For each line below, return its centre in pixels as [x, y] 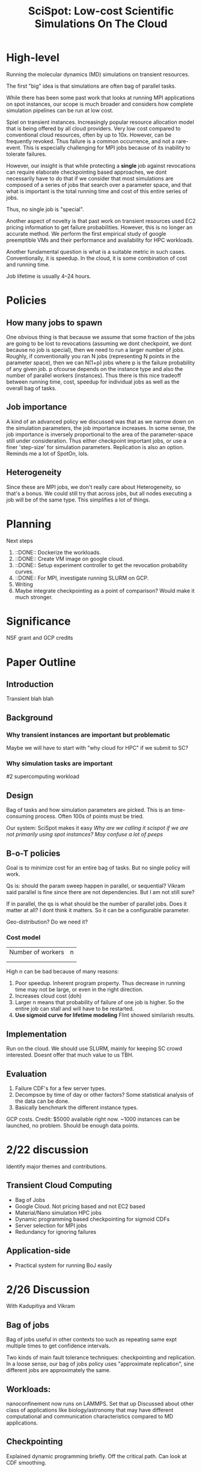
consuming [20, 817]
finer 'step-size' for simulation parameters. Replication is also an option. [95, 447]
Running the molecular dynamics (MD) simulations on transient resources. [98, 74]
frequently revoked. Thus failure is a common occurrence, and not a [90, 141]
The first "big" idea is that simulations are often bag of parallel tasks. [91, 86]
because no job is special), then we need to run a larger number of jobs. [96, 349]
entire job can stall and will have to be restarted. [74, 1009]
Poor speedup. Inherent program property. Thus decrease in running [100, 983]
